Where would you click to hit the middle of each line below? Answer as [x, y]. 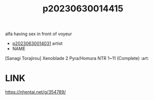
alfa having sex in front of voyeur [39, 34]
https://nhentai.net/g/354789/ [36, 92]
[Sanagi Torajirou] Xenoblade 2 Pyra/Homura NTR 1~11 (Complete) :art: [77, 58]
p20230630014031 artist [37, 44]
